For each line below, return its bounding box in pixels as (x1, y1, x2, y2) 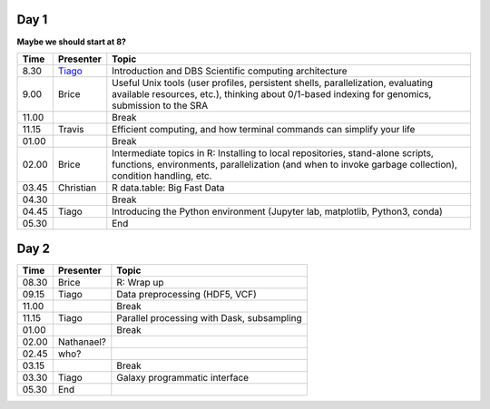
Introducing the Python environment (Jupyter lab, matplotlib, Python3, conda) (112, 205, 444, 218)
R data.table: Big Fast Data (112, 181, 225, 194)
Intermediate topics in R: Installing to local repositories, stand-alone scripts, (112, 146, 435, 159)
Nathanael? (57, 336, 107, 348)
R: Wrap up (116, 277, 164, 289)
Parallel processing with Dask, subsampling (116, 312, 303, 325)
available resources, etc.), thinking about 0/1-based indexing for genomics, (112, 87, 432, 100)
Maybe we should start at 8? (16, 36, 127, 47)
